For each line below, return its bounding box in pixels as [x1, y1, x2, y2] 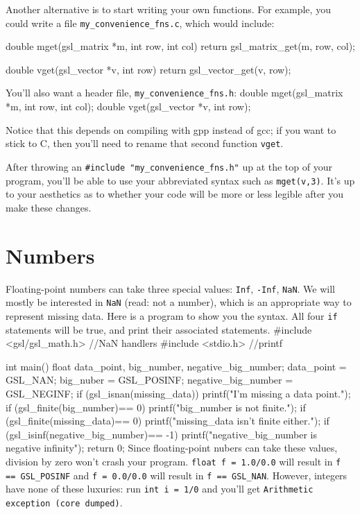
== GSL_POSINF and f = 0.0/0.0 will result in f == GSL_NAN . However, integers [6, 468, 348, 482]
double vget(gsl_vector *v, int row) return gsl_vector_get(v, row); [6, 62, 291, 76]
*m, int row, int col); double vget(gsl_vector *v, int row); [6, 99, 251, 114]
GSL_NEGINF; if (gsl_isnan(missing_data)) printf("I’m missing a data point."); [6, 386, 351, 400]
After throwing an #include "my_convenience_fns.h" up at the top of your [6, 159, 332, 173]
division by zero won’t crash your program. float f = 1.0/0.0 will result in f [6, 454, 341, 468]
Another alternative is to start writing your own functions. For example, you [6, 2, 331, 16]
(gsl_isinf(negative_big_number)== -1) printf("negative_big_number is [6, 427, 317, 441]
